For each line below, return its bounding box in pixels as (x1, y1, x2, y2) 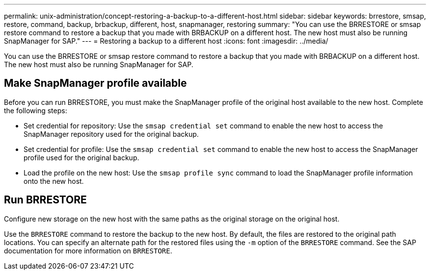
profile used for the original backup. (24, 153, 139, 162)
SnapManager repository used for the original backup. (24, 129, 199, 138)
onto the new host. (24, 176, 84, 185)
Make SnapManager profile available (4, 77, 187, 90)
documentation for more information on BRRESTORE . (4, 246, 172, 255)
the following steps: (4, 106, 67, 115)
